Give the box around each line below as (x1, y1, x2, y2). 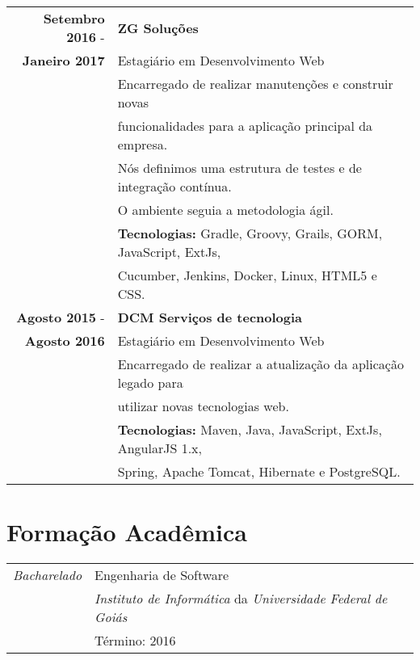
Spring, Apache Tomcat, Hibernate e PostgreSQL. (117, 462, 401, 481)
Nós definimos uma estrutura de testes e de (117, 158, 362, 177)
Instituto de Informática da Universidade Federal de (94, 589, 388, 608)
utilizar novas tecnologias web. (117, 397, 289, 415)
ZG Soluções (117, 18, 199, 37)
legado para (117, 373, 183, 392)
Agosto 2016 (24, 331, 105, 350)
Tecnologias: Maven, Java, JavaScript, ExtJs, (117, 420, 382, 439)
